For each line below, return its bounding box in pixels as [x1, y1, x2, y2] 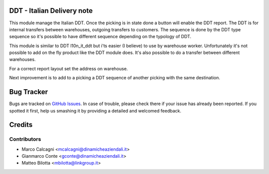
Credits [9, 120, 33, 129]
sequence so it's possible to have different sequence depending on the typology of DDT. [9, 34, 192, 40]
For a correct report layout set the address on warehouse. [9, 65, 128, 71]
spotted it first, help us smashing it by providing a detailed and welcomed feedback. [9, 108, 181, 114]
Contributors [9, 136, 41, 143]
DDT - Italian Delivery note [9, 6, 93, 15]
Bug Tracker [9, 88, 48, 96]
